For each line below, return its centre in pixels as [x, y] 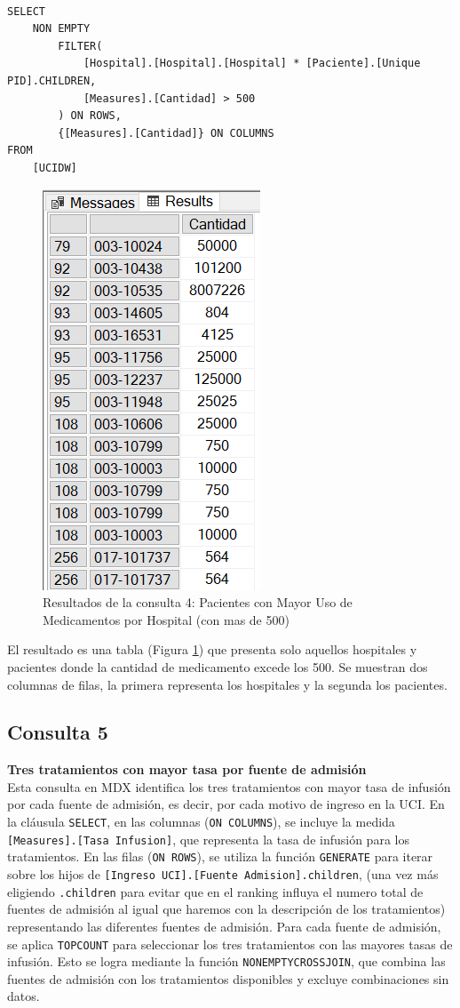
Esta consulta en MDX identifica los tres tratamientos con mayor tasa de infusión [229, 786]
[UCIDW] [55, 168]
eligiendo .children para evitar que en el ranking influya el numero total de [215, 891]
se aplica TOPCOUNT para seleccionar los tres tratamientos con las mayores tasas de [230, 944]
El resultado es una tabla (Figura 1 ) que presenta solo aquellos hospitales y [212, 649]
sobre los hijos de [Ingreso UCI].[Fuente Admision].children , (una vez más [223, 874]
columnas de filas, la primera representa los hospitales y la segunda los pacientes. [227, 684]
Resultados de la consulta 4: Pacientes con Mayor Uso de [198, 602]
